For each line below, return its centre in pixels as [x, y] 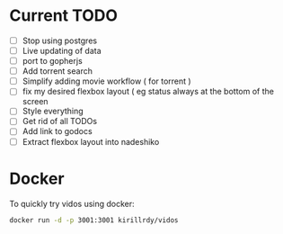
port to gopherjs [52, 61]
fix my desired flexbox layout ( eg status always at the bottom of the [148, 92]
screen [35, 102]
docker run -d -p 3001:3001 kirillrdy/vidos [94, 220]
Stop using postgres [59, 40]
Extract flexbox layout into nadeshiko [91, 141]
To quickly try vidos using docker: [72, 203]
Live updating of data [62, 51]
